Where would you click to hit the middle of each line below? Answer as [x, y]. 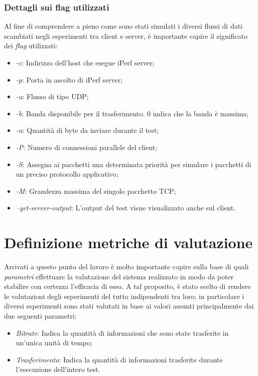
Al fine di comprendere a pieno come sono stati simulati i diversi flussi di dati [123, 26]
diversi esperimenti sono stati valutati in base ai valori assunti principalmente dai [129, 306]
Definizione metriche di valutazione [128, 242]
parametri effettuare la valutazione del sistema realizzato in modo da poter [119, 276]
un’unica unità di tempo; [54, 343]
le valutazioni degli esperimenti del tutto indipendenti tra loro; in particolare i [124, 296]
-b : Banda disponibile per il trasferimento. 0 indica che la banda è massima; [132, 113]
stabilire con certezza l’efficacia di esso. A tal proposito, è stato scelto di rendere [127, 286]
